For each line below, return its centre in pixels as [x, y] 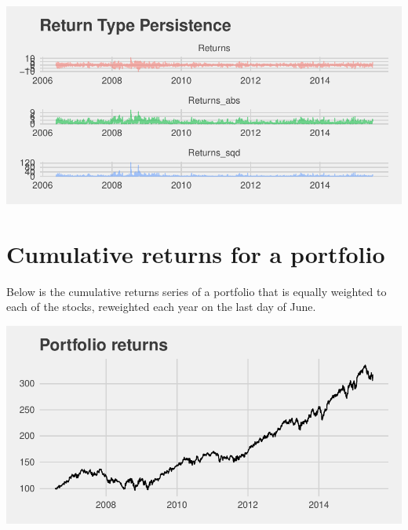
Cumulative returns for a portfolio [196, 253]
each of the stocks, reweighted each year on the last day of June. [161, 307]
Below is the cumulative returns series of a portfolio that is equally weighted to [197, 291]
